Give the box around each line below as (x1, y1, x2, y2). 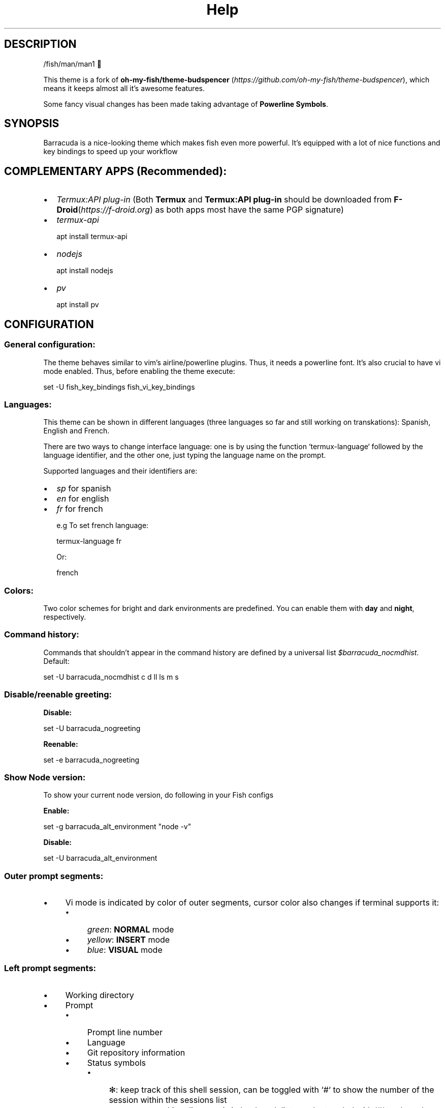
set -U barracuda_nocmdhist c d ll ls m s (43, 672, 179, 681)
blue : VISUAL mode (87, 945, 163, 955)
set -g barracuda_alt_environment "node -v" (43, 822, 192, 831)
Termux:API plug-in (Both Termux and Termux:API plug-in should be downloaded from (56, 194, 392, 205)
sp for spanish (56, 483, 111, 494)
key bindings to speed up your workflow (43, 147, 178, 156)
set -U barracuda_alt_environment (43, 854, 157, 863)
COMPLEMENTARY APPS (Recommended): (4, 164, 227, 178)
